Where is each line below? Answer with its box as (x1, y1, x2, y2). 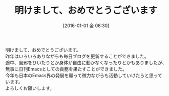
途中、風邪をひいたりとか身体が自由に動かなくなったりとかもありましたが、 (5, 59, 167, 65)
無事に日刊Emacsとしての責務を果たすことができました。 (5, 66, 127, 72)
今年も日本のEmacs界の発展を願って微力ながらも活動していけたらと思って (5, 72, 163, 78)
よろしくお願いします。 (5, 85, 55, 91)
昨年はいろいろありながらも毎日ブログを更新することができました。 (5, 53, 149, 59)
